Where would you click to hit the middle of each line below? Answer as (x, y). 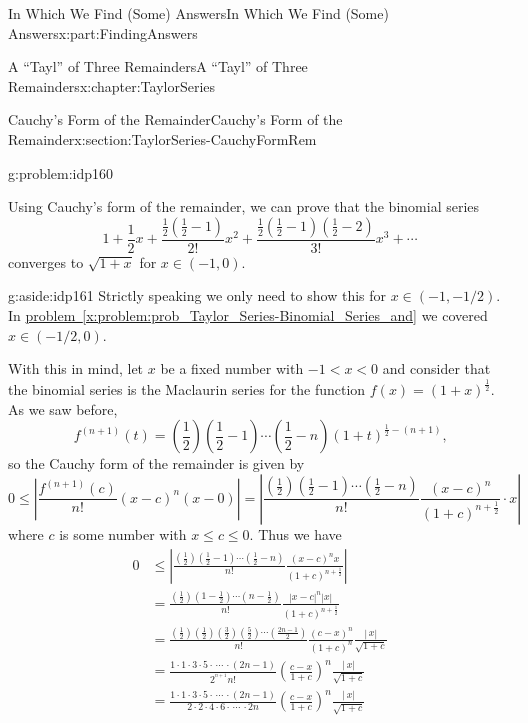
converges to (46, 261)
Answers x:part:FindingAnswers (103, 32)
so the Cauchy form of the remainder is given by (156, 463)
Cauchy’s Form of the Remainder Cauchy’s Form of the (175, 119)
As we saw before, (63, 408)
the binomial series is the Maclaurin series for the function (187, 389)
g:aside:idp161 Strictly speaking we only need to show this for (197, 295)
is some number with (123, 533)
